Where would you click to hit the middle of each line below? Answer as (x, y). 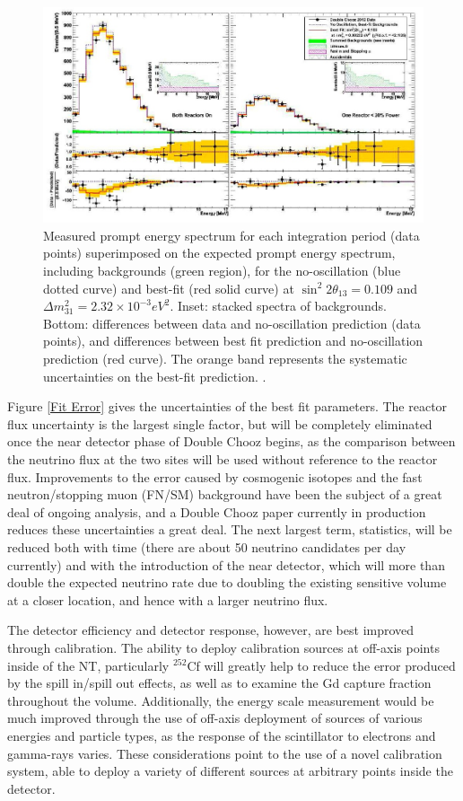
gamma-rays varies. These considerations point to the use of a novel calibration (225, 753)
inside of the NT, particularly (88, 665)
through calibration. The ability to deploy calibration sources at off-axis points (223, 647)
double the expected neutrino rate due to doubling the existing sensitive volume (227, 582)
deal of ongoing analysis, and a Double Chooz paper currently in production (217, 511)
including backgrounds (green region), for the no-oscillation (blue (222, 271)
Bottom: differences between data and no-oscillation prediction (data (232, 323)
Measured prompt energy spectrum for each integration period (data (231, 235)
